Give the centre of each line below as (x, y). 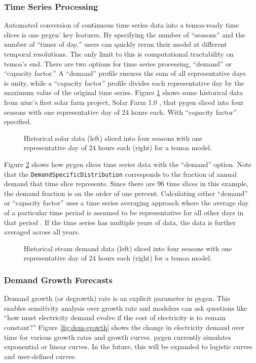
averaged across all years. (42, 232)
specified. (18, 121)
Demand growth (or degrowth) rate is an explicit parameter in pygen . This (117, 298)
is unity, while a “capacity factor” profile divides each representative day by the (124, 82)
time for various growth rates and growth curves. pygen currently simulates (118, 337)
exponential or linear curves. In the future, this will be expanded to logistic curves (128, 346)
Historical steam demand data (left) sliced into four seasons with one (128, 248)
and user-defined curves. (40, 356)
